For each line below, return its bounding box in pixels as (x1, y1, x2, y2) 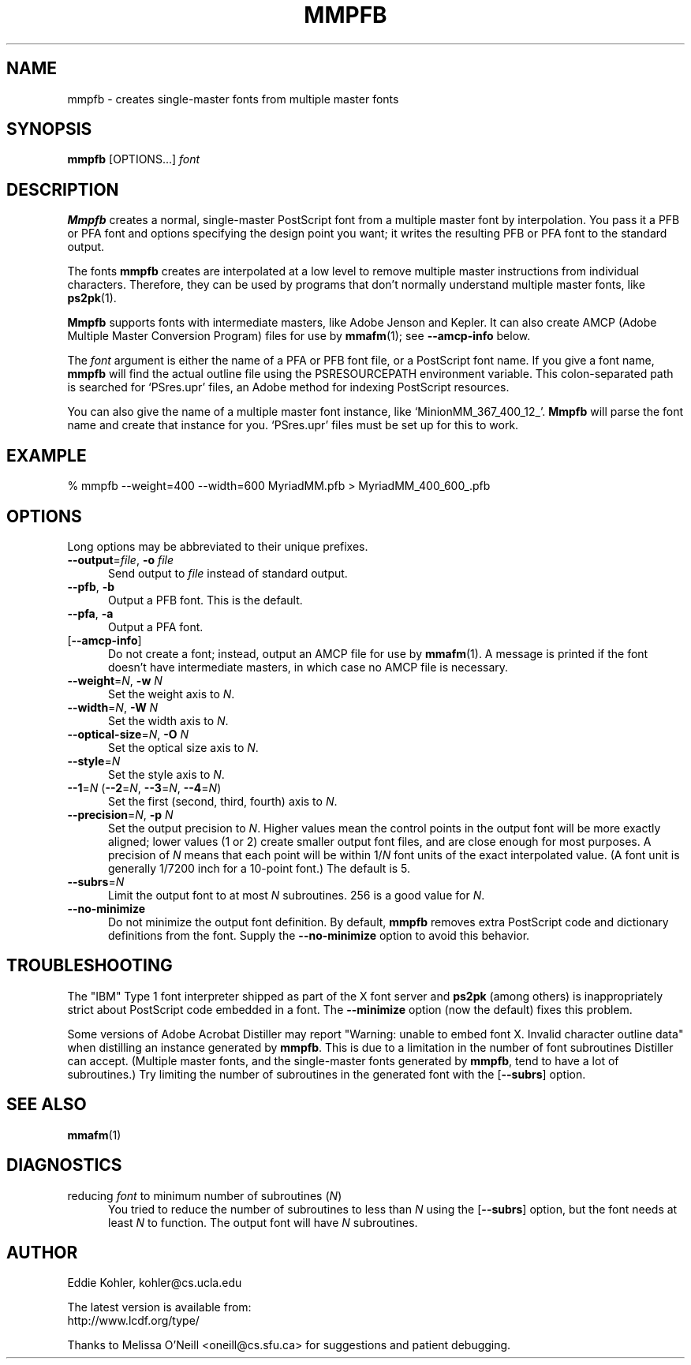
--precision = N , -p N (67, 807, 174, 821)
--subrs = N (67, 874, 125, 888)
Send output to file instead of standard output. (108, 566, 348, 580)
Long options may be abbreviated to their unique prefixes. (67, 539, 368, 553)
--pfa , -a (67, 606, 114, 620)
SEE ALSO (6, 1094, 87, 1115)
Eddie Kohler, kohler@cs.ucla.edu (67, 1276, 242, 1290)
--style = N (67, 754, 121, 768)
